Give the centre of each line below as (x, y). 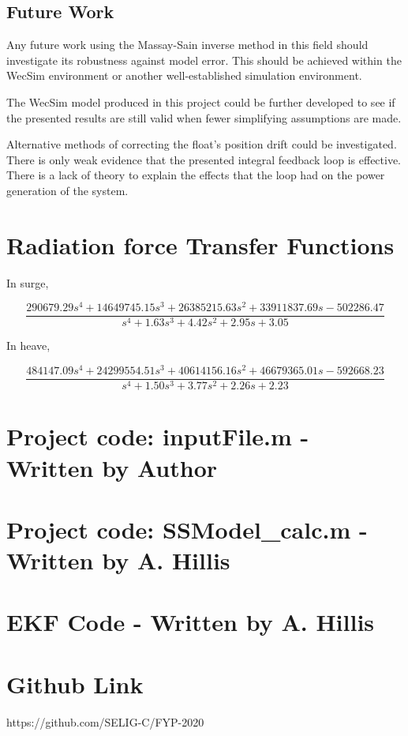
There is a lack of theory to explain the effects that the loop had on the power (196, 175)
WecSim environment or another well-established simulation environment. (184, 75)
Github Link (75, 683)
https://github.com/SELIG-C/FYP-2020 (105, 721)
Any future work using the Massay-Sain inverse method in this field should (187, 45)
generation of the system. (67, 190)
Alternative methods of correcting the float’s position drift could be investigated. (202, 144)
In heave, (28, 345)
